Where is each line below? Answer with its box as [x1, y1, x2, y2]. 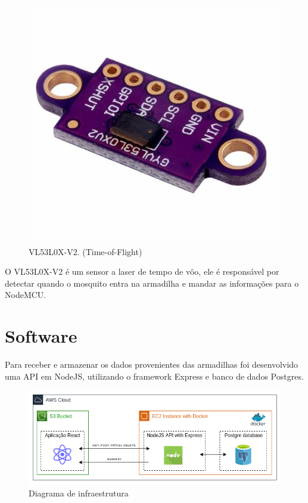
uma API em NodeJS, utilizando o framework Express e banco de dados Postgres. [5, 370, 304, 382]
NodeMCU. [5, 288, 46, 301]
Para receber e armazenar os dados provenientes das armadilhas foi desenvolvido [5, 358, 298, 371]
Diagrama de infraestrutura [29, 487, 129, 499]
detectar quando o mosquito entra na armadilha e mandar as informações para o [5, 277, 299, 289]
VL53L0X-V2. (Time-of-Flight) [29, 245, 142, 257]
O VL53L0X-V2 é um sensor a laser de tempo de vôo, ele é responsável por [5, 265, 279, 278]
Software [5, 324, 77, 348]
